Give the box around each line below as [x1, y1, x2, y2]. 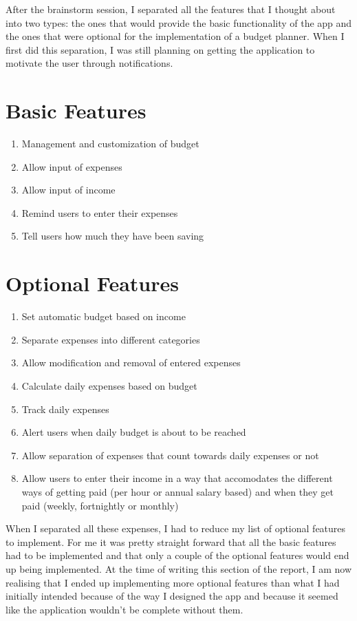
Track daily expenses [21, 401, 109, 416]
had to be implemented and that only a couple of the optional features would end [6, 548, 349, 562]
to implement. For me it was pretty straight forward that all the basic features [6, 534, 336, 549]
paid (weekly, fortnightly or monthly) [21, 498, 179, 512]
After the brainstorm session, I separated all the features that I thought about [6, 2, 336, 16]
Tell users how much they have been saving [21, 229, 204, 243]
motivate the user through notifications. [6, 56, 173, 70]
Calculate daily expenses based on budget [21, 378, 197, 392]
